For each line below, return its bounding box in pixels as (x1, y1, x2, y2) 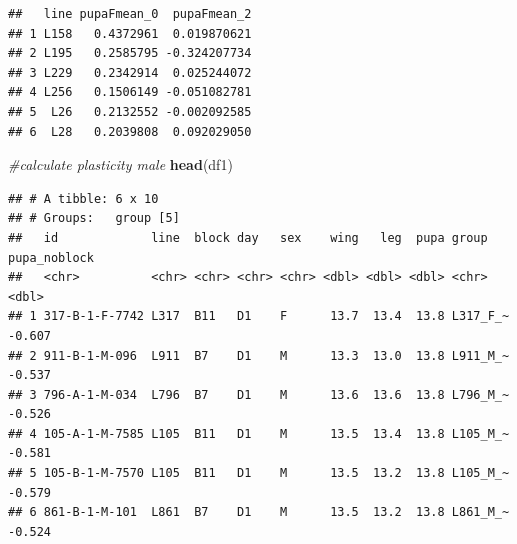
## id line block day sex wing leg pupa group (8, 230, 488, 245)
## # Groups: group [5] (8, 211, 180, 226)
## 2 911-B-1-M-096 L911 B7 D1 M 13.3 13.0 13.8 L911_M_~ (8, 348, 510, 363)
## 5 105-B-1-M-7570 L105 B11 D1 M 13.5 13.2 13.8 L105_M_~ (8, 466, 510, 481)
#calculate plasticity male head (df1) (8, 154, 233, 175)
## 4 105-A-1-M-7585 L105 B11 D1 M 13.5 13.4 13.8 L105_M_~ (8, 426, 510, 441)
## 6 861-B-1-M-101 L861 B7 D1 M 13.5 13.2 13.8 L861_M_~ (8, 505, 510, 520)
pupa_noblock (8, 250, 94, 265)
